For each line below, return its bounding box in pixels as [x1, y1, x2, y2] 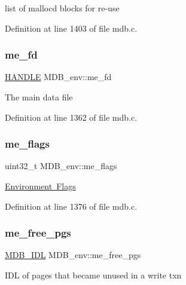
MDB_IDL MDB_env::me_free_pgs [5, 249, 141, 261]
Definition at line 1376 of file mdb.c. [5, 200, 138, 212]
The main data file [5, 91, 73, 103]
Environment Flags [5, 180, 76, 192]
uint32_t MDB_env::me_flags [5, 160, 117, 172]
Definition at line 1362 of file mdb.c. [5, 111, 138, 123]
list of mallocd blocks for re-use [5, 2, 120, 14]
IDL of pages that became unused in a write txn [5, 269, 182, 281]
